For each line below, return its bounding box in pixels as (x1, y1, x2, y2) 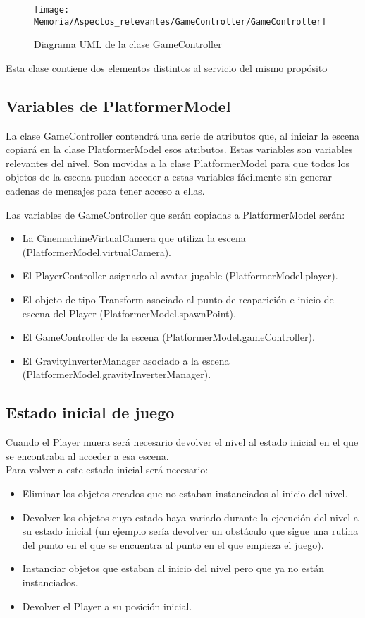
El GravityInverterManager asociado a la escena (22, 353, 230, 368)
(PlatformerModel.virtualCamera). (22, 244, 171, 259)
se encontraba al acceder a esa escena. (6, 448, 169, 463)
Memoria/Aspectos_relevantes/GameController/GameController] (34, 16, 327, 27)
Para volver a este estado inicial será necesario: (6, 462, 209, 477)
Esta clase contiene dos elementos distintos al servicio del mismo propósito (6, 60, 328, 75)
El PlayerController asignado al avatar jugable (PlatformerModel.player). (22, 268, 338, 283)
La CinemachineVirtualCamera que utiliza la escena (22, 231, 246, 246)
